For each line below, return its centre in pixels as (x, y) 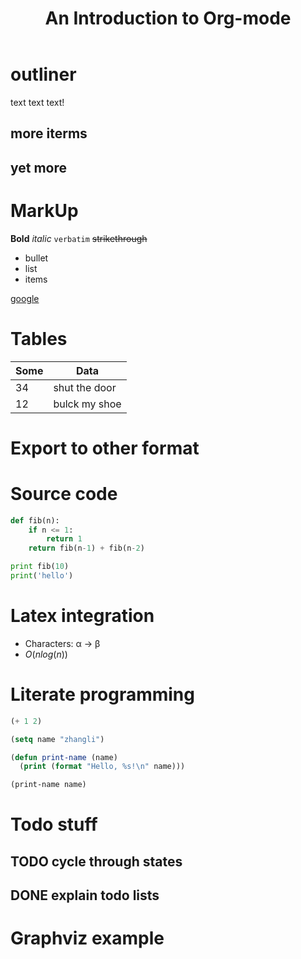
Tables (39, 338)
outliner (43, 74)
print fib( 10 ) (40, 567)
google (25, 298)
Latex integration (82, 616)
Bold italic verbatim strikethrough (79, 238)
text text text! (37, 102)
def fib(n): (35, 520)
